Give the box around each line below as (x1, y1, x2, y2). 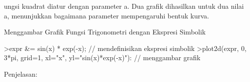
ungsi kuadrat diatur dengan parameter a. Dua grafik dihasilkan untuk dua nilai (4, 1, 244, 11)
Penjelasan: (4, 68, 38, 79)
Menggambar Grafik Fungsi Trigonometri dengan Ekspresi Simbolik (4, 27, 206, 37)
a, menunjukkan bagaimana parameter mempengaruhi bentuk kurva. (4, 10, 209, 20)
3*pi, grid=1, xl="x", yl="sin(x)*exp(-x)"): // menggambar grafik (4, 52, 201, 63)
